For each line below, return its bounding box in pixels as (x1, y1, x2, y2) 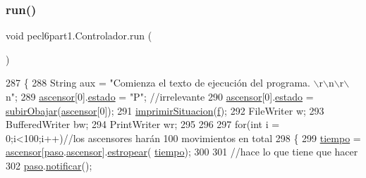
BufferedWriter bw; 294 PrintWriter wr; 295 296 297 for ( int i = (6, 117, 280, 132)
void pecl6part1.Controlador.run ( (6, 28, 152, 43)
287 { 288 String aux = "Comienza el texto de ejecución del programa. (6, 75, 310, 90)
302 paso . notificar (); (6, 158, 92, 172)
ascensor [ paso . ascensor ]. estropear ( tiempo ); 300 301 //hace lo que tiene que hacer (6, 144, 358, 159)
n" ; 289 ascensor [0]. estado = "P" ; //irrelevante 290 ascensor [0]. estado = (6, 89, 314, 103)
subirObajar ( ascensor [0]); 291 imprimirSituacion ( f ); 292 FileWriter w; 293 (6, 103, 324, 117)
